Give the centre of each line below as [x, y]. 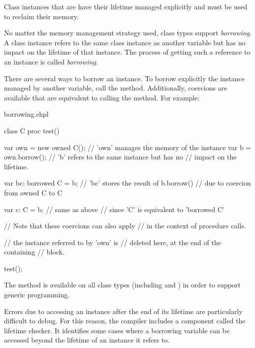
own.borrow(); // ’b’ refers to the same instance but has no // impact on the [120, 157]
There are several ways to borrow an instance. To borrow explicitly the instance [124, 78]
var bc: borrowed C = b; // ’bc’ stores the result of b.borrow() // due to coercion [127, 183]
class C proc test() [32, 130]
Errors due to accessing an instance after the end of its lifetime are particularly [123, 311]
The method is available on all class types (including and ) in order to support [122, 285]
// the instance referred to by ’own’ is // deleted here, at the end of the [112, 242]
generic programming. [37, 295]
